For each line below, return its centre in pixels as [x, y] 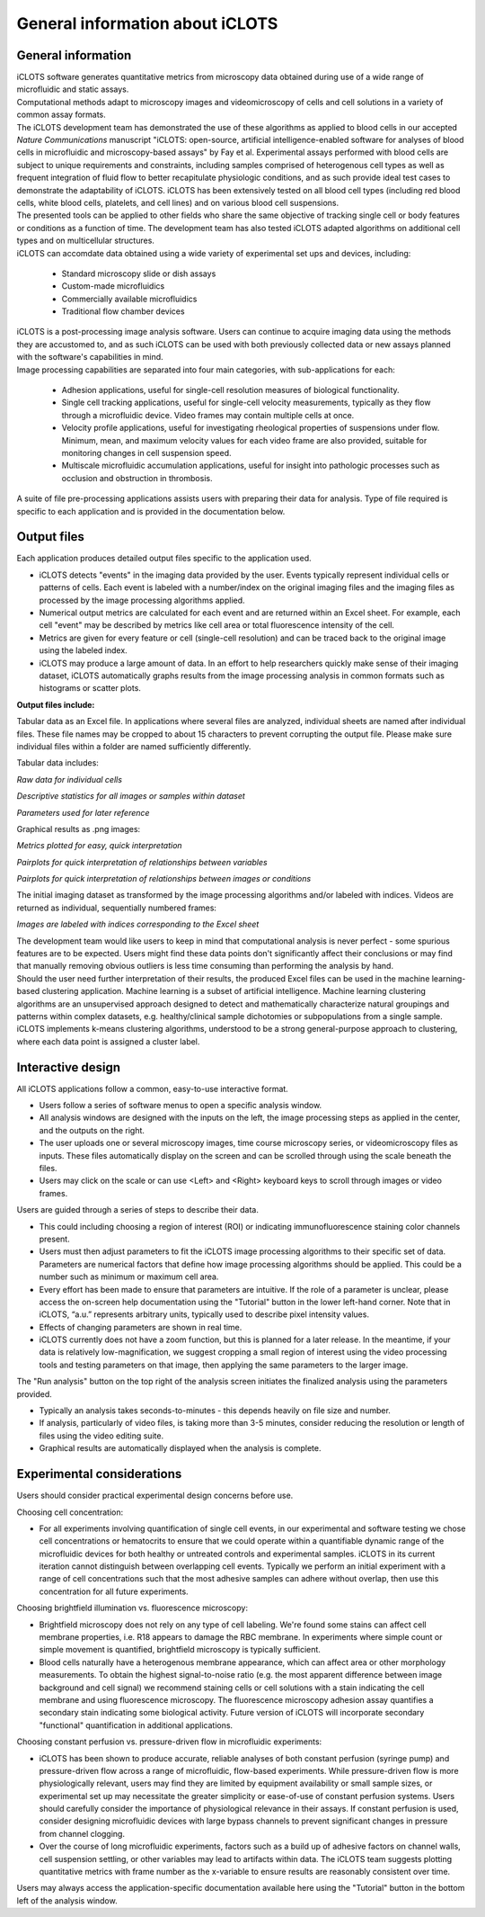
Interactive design [69, 1067]
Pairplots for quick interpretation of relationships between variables [142, 862]
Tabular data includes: [57, 763]
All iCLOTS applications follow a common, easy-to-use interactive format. [153, 1088]
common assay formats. [62, 115]
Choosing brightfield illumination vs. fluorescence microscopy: [132, 1608]
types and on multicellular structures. [85, 241]
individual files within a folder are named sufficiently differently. [134, 746]
